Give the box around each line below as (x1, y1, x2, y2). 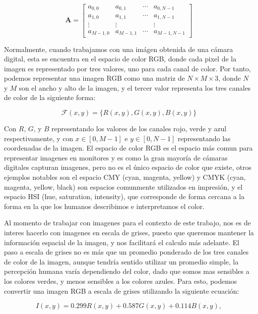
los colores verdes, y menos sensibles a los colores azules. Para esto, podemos (4, 275, 237, 286)
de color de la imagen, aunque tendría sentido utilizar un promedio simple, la (4, 256, 239, 266)
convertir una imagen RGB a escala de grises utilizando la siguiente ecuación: (4, 285, 239, 296)
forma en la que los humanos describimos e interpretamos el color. (4, 201, 205, 211)
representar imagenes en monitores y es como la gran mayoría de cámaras (4, 152, 228, 162)
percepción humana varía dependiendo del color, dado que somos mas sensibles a (4, 266, 250, 276)
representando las (178, 133, 231, 143)
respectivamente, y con (4, 133, 73, 143)
